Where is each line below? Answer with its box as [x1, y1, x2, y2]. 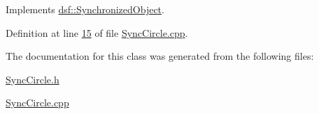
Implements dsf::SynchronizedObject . [6, 2, 164, 16]
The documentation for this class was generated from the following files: [6, 49, 314, 63]
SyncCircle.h [6, 72, 59, 86]
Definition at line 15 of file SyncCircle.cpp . [6, 25, 188, 40]
